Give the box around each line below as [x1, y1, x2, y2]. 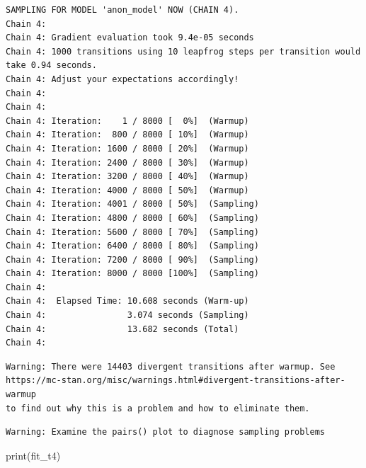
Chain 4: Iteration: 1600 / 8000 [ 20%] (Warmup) [6, 143, 249, 154]
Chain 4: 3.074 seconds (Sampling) [6, 310, 249, 321]
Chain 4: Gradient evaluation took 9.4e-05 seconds [6, 33, 254, 43]
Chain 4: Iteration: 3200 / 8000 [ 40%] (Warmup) [6, 171, 249, 182]
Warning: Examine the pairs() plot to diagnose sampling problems [6, 427, 326, 438]
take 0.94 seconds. [6, 60, 97, 71]
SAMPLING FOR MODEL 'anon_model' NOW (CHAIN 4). [6, 5, 239, 15]
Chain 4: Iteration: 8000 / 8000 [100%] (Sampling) [6, 268, 259, 279]
